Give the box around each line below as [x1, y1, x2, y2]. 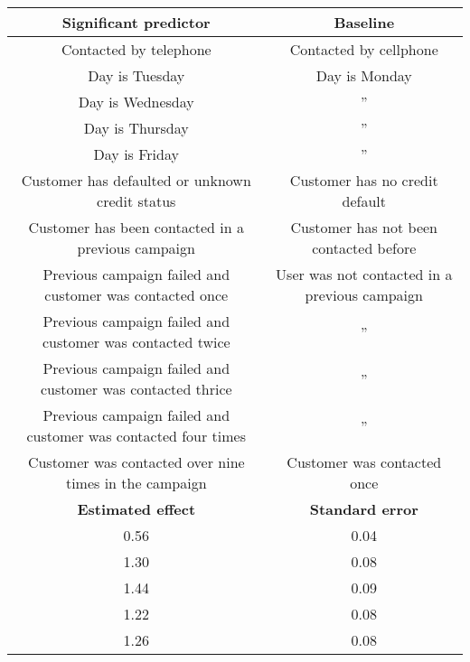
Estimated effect [77, 499, 196, 519]
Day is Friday [93, 144, 179, 164]
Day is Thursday [83, 117, 189, 138]
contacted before [312, 238, 417, 258]
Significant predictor [61, 12, 211, 33]
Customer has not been [290, 217, 437, 238]
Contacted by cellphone [289, 39, 438, 60]
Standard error [309, 499, 418, 519]
